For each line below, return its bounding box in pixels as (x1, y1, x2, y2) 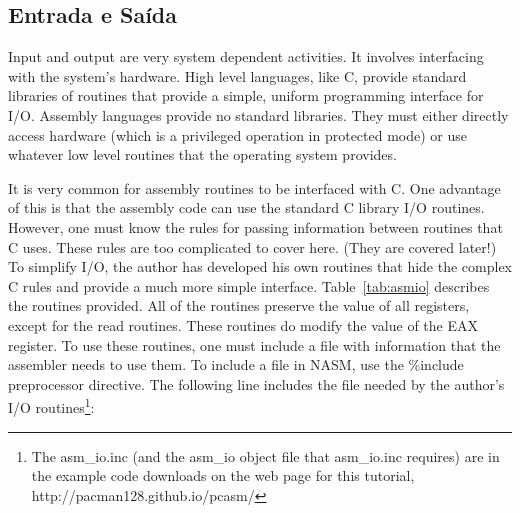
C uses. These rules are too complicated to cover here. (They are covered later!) (8, 236, 497, 257)
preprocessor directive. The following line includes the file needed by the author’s (8, 373, 505, 394)
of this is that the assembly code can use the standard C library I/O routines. (8, 197, 485, 218)
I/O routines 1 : (8, 394, 95, 417)
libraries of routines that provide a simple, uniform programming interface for (8, 85, 484, 106)
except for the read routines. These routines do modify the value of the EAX (8, 314, 478, 335)
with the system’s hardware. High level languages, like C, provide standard (8, 65, 467, 86)
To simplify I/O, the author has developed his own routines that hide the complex (8, 256, 513, 277)
